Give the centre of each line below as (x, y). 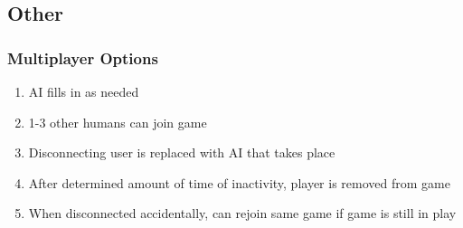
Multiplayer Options (83, 57)
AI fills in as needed (84, 91)
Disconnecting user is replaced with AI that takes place (182, 152)
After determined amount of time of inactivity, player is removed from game (239, 182)
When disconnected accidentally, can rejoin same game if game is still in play (242, 213)
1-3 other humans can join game (118, 122)
